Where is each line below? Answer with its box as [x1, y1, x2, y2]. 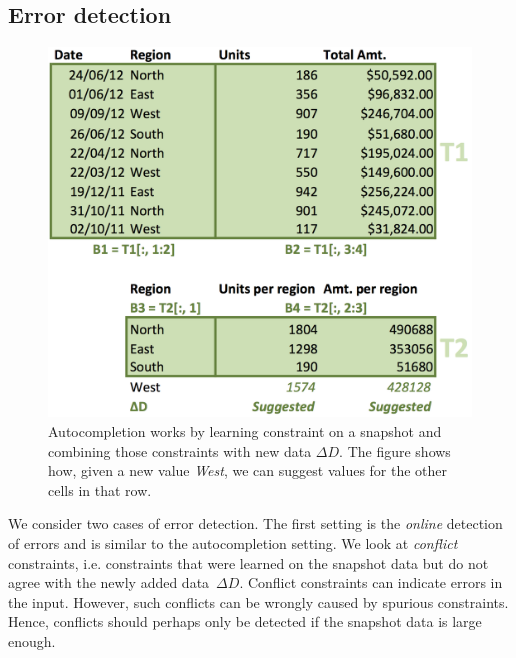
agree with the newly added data [8, 572, 210, 593]
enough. [8, 630, 56, 651]
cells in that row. [48, 479, 152, 500]
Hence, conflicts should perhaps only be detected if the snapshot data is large [8, 611, 482, 632]
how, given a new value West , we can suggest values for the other [48, 460, 448, 481]
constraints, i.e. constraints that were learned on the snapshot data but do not [8, 552, 489, 573]
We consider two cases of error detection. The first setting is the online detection [8, 513, 503, 534]
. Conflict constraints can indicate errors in [239, 572, 503, 593]
